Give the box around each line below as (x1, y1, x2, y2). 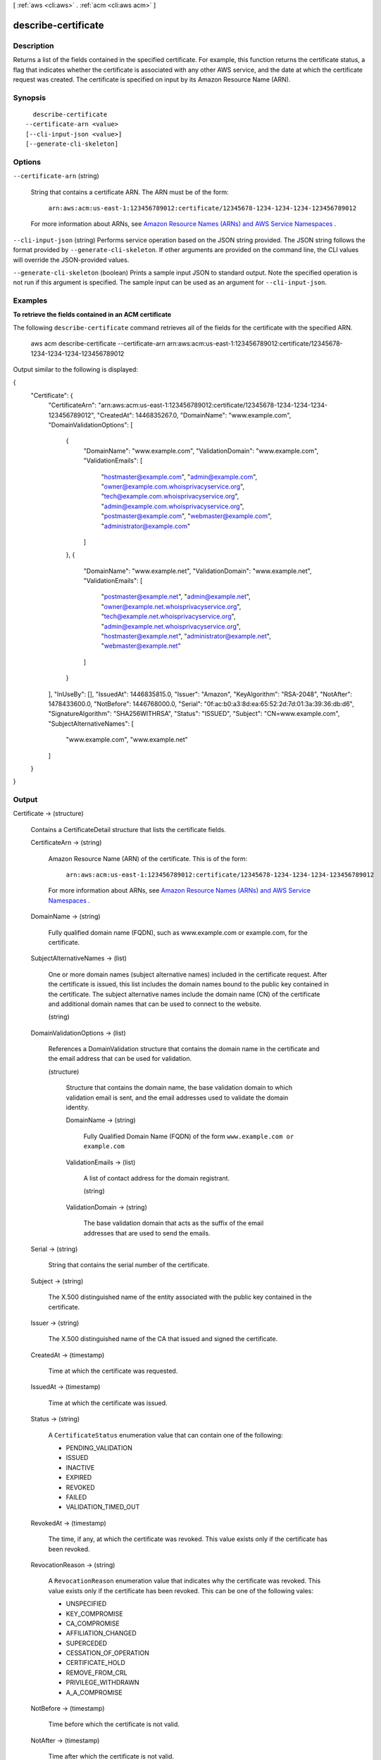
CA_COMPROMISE (65, 1619, 120, 1628)
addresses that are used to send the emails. (83, 1228, 211, 1237)
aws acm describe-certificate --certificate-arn (30, 339, 165, 348)
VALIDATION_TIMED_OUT (65, 1503, 140, 1511)
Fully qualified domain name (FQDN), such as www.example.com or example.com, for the (48, 928, 308, 936)
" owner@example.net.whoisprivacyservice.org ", (101, 602, 242, 610)
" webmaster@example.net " (101, 641, 181, 650)
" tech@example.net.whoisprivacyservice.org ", (101, 612, 236, 621)
